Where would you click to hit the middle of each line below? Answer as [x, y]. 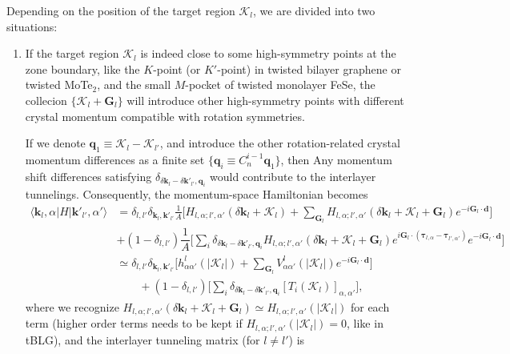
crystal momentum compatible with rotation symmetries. [165, 116]
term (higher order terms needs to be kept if [134, 323]
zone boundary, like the [82, 68]
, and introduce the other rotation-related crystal [280, 143]
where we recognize [72, 306]
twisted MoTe [59, 84]
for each [370, 306]
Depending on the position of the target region [121, 10]
